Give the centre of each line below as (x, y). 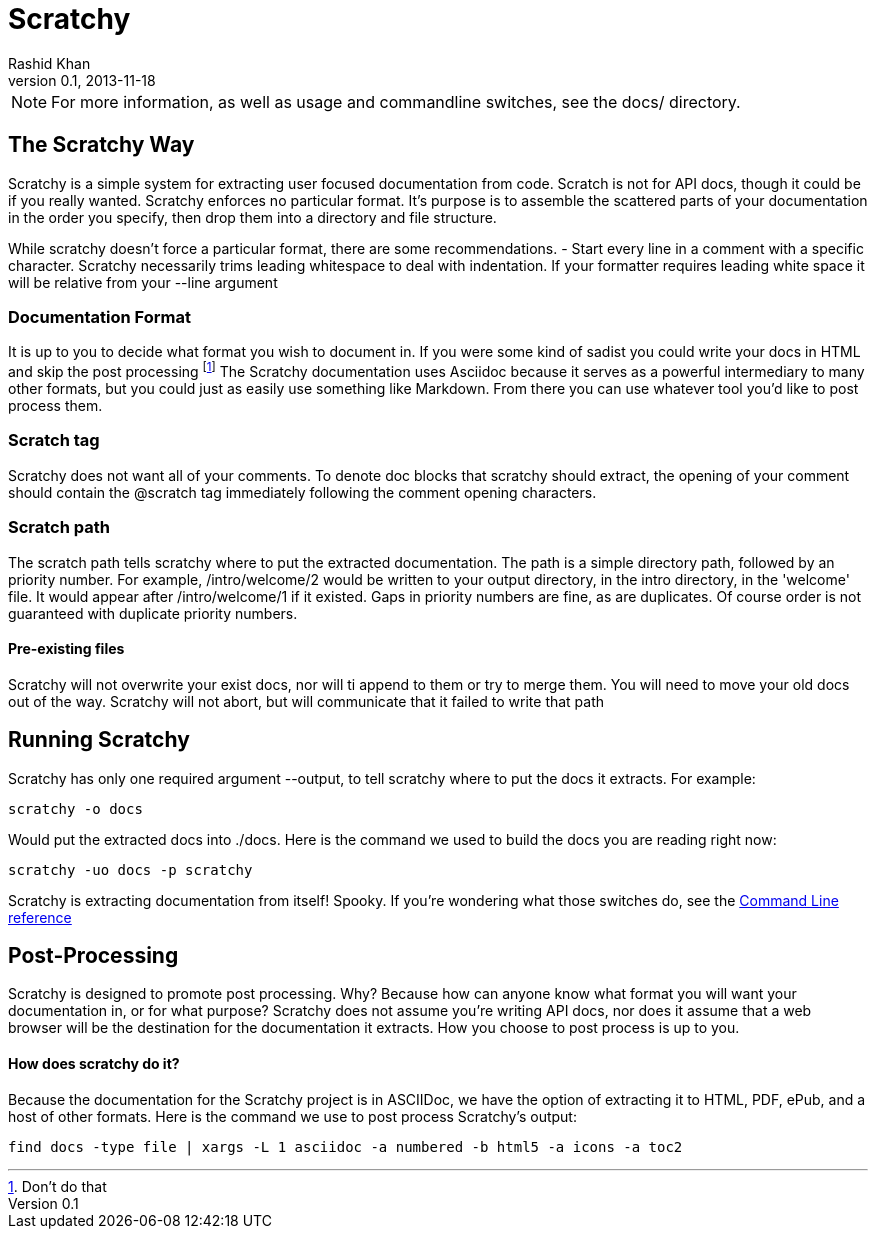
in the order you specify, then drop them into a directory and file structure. (252, 217)
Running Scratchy (99, 740)
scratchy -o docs (75, 808)
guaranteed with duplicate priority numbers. (153, 613)
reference (40, 917)
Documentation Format (99, 316)
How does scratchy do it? (94, 1064)
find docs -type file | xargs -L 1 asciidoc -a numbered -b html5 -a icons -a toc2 (345, 1146)
